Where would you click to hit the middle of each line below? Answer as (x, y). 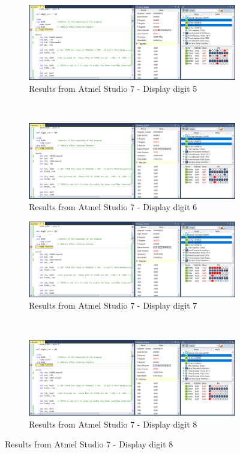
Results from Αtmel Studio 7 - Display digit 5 (113, 88)
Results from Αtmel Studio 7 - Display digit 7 (113, 305)
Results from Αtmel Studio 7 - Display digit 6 (113, 207)
